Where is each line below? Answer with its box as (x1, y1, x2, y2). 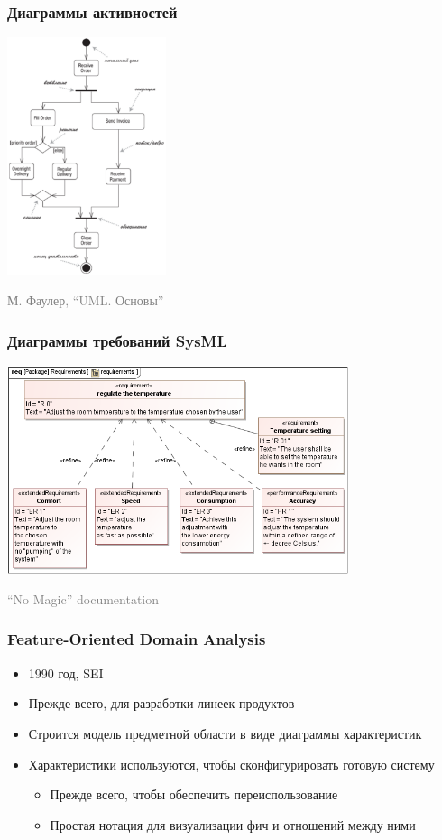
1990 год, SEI (28, 663, 104, 682)
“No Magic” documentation (7, 589, 159, 608)
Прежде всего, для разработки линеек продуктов (28, 694, 295, 713)
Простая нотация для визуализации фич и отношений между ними (50, 815, 416, 834)
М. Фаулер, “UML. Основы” (7, 291, 164, 310)
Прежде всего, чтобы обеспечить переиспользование (50, 785, 338, 804)
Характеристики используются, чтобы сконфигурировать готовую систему (28, 754, 435, 773)
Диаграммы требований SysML (7, 329, 227, 351)
